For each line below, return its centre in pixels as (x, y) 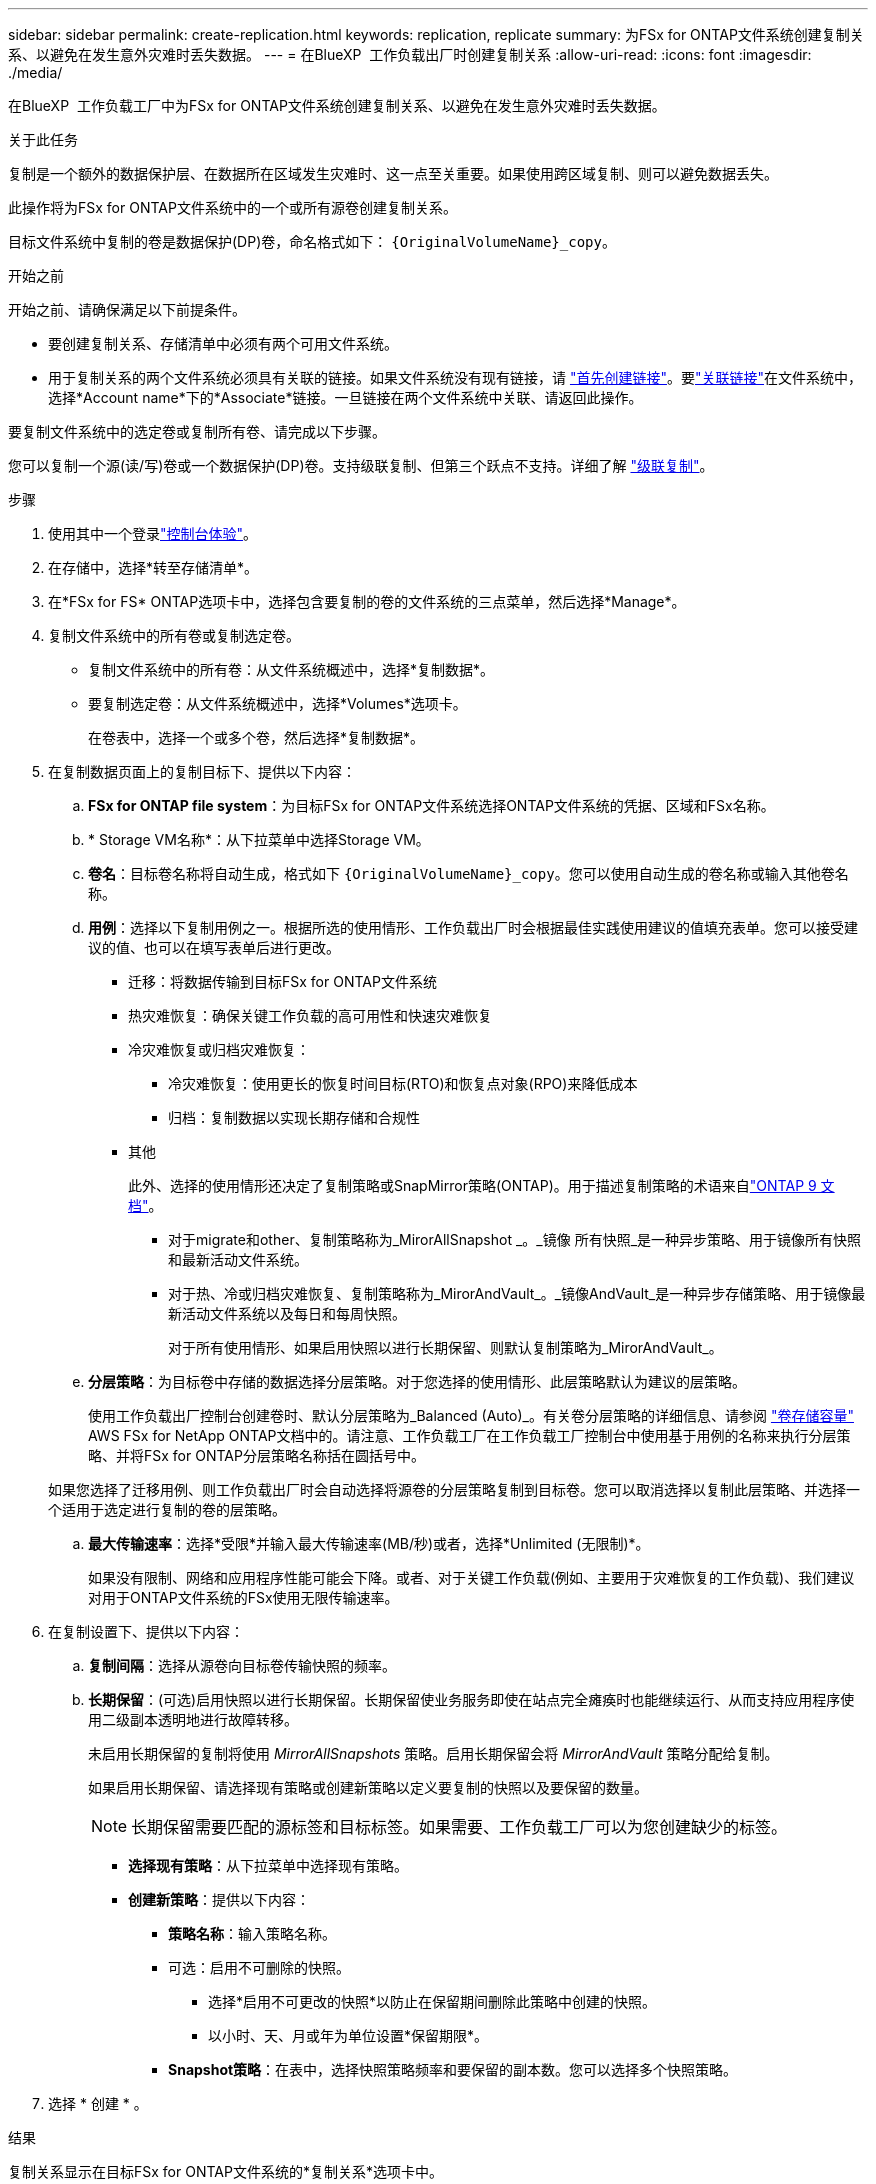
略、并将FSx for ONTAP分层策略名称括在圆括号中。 (256, 1455)
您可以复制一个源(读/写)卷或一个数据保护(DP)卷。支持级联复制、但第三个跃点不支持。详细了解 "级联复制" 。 (361, 465)
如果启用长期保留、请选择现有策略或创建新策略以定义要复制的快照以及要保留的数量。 (368, 1787)
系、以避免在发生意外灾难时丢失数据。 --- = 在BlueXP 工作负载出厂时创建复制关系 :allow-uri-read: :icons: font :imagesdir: (410, 54)
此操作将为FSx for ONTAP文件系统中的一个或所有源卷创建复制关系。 (232, 207)
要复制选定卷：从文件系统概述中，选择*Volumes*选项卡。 (277, 703)
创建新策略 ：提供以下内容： (219, 1899)
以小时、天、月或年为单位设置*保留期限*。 (348, 2035)
